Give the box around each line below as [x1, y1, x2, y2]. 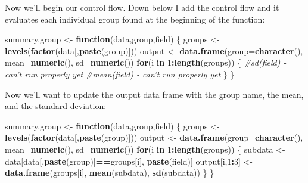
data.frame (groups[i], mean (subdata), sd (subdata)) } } [5, 166, 214, 179]
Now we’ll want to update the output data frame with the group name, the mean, [5, 88, 304, 100]
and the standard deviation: [5, 100, 107, 112]
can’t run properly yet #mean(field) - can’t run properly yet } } [5, 67, 235, 80]
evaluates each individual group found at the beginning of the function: [5, 13, 265, 25]
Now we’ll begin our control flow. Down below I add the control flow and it [5, 1, 279, 13]
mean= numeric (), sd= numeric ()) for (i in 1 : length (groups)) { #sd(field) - [5, 56, 287, 69]
